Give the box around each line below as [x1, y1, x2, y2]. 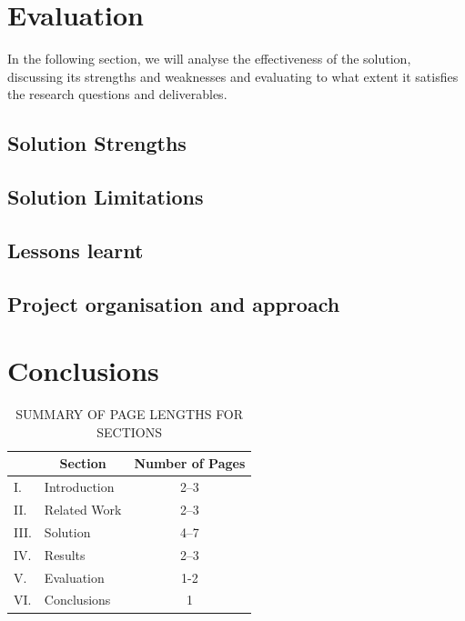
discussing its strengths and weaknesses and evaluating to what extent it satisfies [7, 66, 459, 85]
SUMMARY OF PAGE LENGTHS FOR [15, 405, 244, 424]
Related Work [44, 500, 122, 519]
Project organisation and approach [7, 289, 340, 317]
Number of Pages [134, 454, 246, 473]
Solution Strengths [7, 129, 187, 157]
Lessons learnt [7, 235, 144, 264]
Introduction [44, 477, 115, 496]
